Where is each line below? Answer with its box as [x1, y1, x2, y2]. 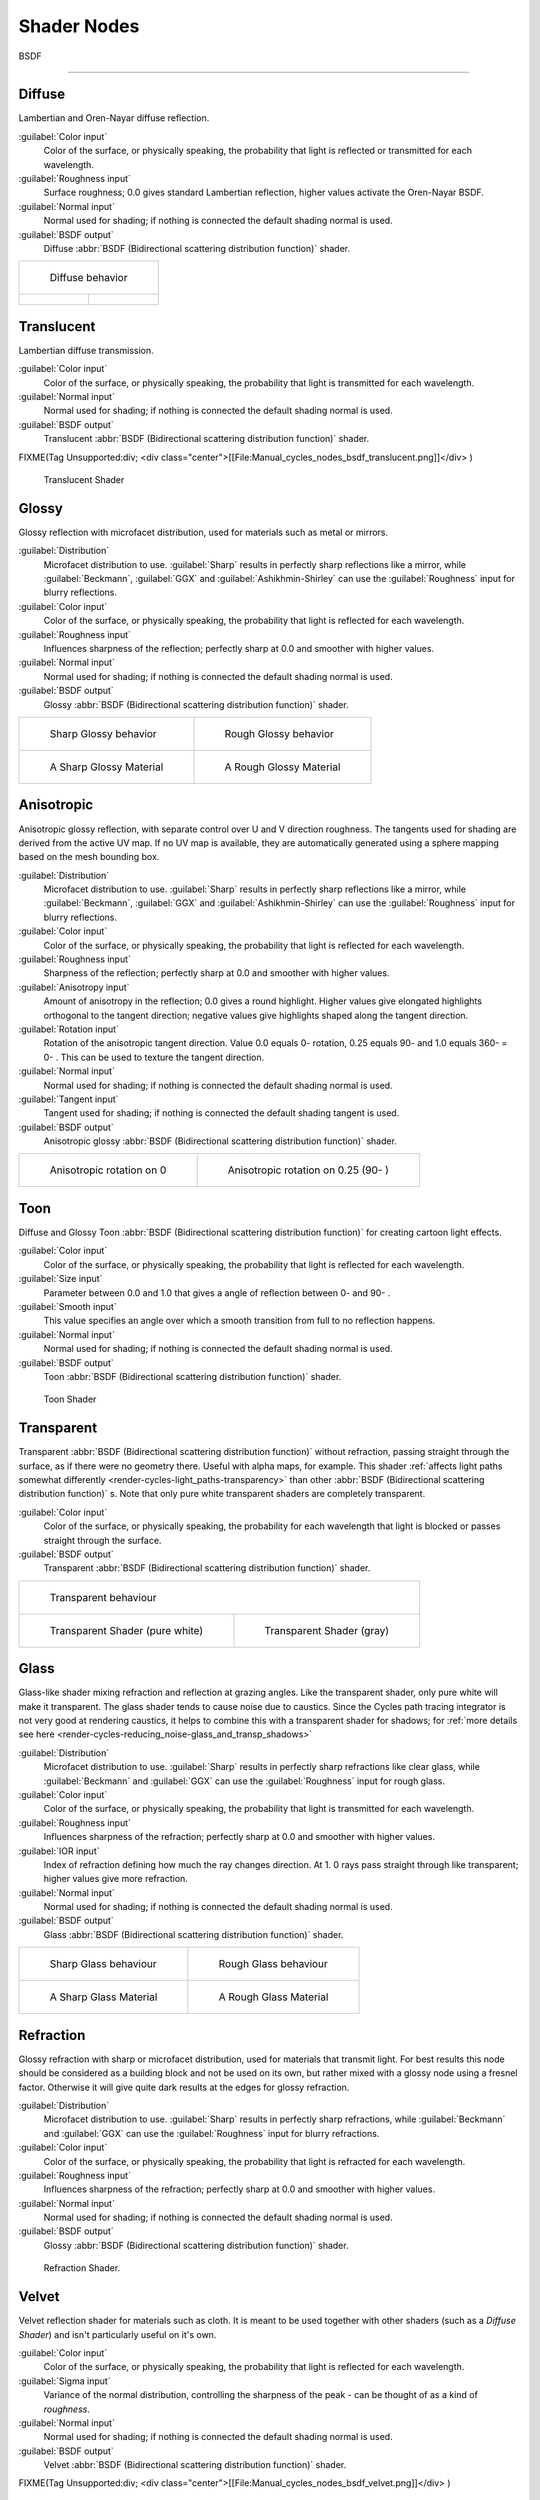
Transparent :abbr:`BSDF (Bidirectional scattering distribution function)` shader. [43, 1562, 371, 1574]
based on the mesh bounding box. [18, 851, 160, 863]
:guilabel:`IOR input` [18, 1845, 100, 1857]
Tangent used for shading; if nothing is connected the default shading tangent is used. [43, 1107, 400, 1119]
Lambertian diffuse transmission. [18, 344, 154, 356]
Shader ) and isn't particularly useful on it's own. [18, 2328, 217, 2340]
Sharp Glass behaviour [49, 1957, 157, 1971]
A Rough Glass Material [218, 1990, 329, 2004]
